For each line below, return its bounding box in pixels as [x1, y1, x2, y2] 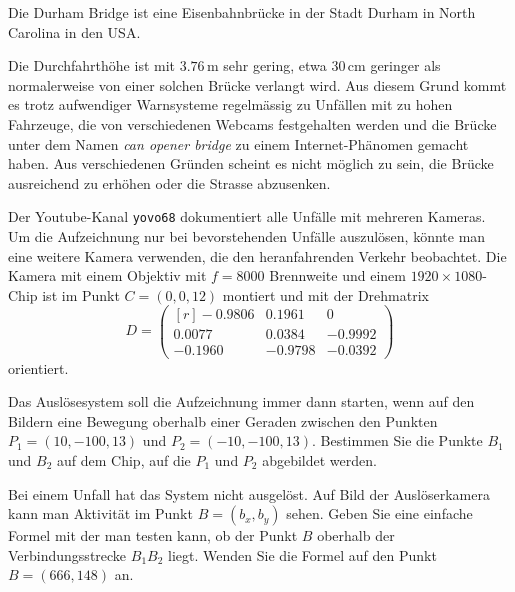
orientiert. [8, 357, 69, 378]
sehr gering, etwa [223, 55, 327, 76]
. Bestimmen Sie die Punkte [311, 430, 483, 451]
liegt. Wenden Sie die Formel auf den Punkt [168, 544, 437, 565]
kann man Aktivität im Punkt [8, 503, 193, 524]
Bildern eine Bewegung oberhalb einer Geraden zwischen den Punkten [8, 410, 438, 431]
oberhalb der [317, 525, 395, 546]
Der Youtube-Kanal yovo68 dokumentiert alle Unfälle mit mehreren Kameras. [8, 206, 486, 227]
